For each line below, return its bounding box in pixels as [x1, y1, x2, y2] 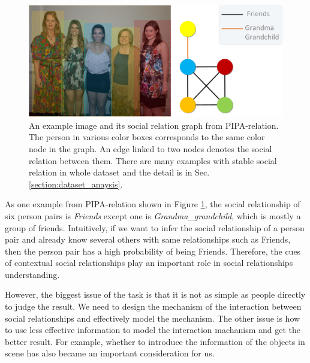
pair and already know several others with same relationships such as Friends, [5, 233, 291, 246]
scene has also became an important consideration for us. [5, 347, 215, 359]
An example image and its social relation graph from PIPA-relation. [29, 119, 279, 131]
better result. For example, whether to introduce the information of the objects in [5, 335, 305, 347]
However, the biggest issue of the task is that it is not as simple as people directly [5, 288, 306, 301]
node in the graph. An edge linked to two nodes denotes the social [29, 142, 272, 155]
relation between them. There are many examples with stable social [29, 154, 277, 167]
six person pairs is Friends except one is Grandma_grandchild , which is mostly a [5, 209, 301, 222]
